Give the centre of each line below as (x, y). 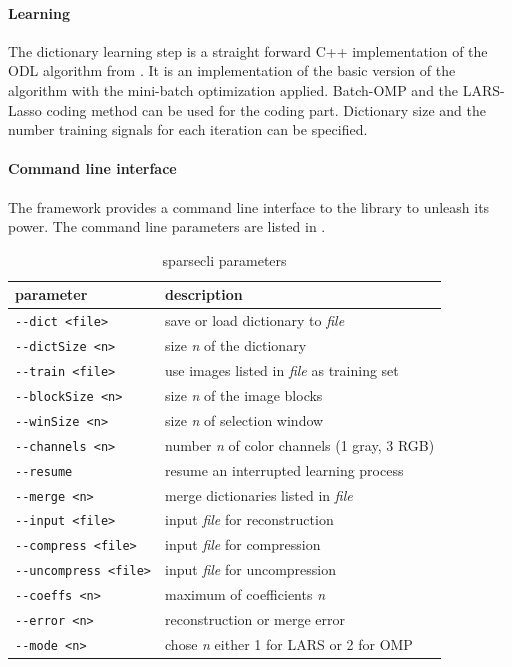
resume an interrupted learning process (284, 469)
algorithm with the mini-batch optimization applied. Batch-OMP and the (233, 89)
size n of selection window (244, 419)
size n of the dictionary (236, 345)
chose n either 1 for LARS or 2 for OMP (289, 644)
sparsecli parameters (224, 259)
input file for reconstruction (249, 519)
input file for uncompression (251, 569)
